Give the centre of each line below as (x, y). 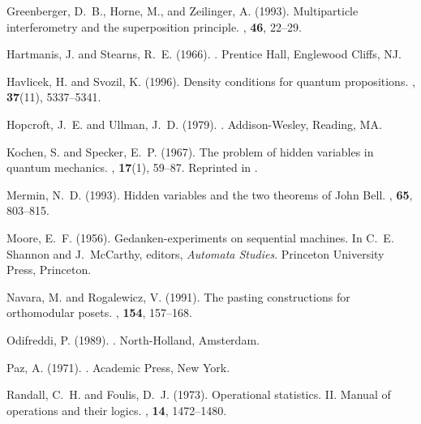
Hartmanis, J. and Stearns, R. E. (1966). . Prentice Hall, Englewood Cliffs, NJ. (204, 54)
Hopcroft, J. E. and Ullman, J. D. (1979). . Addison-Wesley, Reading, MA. (194, 124)
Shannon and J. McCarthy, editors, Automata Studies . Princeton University (195, 253)
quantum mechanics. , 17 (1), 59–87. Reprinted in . (132, 167)
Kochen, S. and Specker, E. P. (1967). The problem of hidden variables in (190, 151)
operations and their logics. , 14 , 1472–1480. (117, 410)
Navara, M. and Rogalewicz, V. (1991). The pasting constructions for (178, 296)
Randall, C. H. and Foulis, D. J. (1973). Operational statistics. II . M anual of (199, 394)
